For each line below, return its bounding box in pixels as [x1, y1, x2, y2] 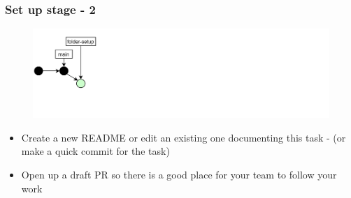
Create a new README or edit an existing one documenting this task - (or [21, 130, 346, 144]
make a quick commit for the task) [21, 144, 170, 158]
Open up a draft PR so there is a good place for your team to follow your [21, 167, 337, 182]
